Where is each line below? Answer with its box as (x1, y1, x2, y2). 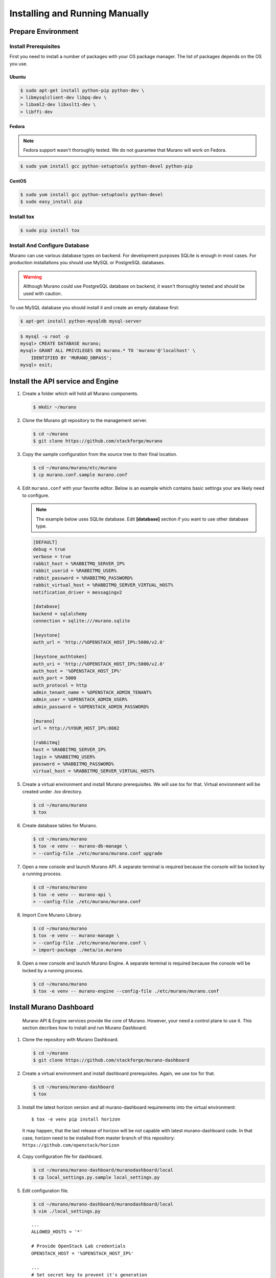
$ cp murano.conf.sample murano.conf (33, 472, 128, 478)
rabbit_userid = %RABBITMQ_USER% (33, 568, 117, 574)
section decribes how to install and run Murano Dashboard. (22, 1025, 147, 1031)
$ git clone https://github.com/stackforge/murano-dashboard (33, 1057, 190, 1063)
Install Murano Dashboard (9, 1003, 94, 1012)
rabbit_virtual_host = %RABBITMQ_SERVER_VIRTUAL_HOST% (33, 582, 173, 588)
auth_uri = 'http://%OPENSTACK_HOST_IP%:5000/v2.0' (33, 661, 166, 667)
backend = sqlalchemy (33, 611, 87, 617)
